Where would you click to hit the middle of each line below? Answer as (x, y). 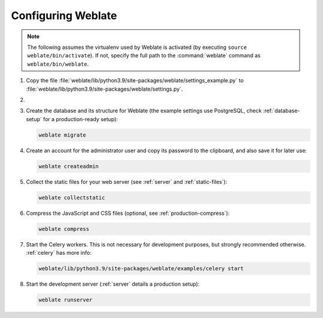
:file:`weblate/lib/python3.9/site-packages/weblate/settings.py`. (104, 89)
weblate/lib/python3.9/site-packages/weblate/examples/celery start (141, 268)
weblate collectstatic (72, 197)
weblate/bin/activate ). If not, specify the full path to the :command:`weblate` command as (144, 55)
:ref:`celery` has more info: (59, 252)
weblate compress (64, 229)
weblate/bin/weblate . (58, 64)
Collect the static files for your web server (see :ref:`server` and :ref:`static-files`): (127, 181)
